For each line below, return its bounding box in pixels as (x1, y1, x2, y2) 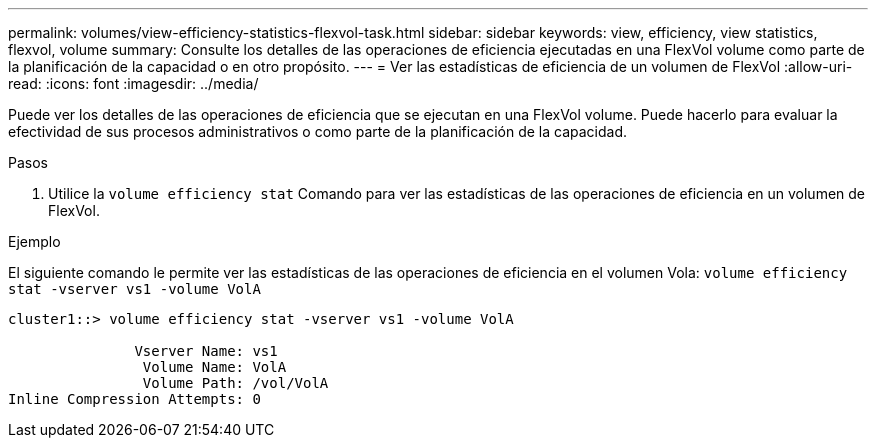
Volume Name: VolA (142, 359, 287, 375)
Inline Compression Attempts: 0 (8, 391, 261, 407)
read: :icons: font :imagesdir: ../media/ (8, 75, 259, 92)
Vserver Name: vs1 (134, 343, 278, 359)
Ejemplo (8, 233, 61, 250)
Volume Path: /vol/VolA (142, 375, 329, 391)
